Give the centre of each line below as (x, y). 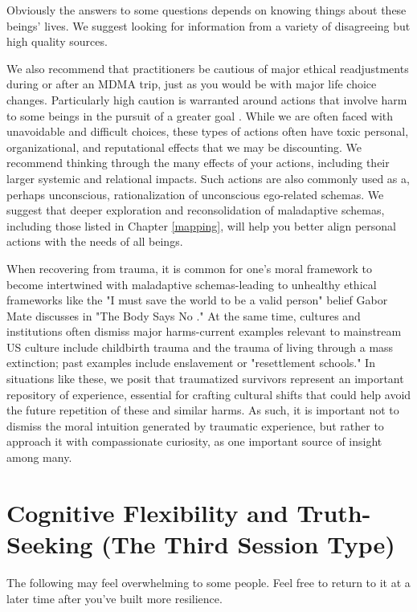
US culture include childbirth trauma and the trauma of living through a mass (200, 347)
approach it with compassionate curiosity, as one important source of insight (194, 441)
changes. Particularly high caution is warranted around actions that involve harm (207, 99)
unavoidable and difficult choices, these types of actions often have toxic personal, (208, 131)
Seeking (50, 544)
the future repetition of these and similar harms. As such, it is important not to (203, 410)
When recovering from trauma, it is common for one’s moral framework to (190, 268)
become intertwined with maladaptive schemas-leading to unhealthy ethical (192, 284)
